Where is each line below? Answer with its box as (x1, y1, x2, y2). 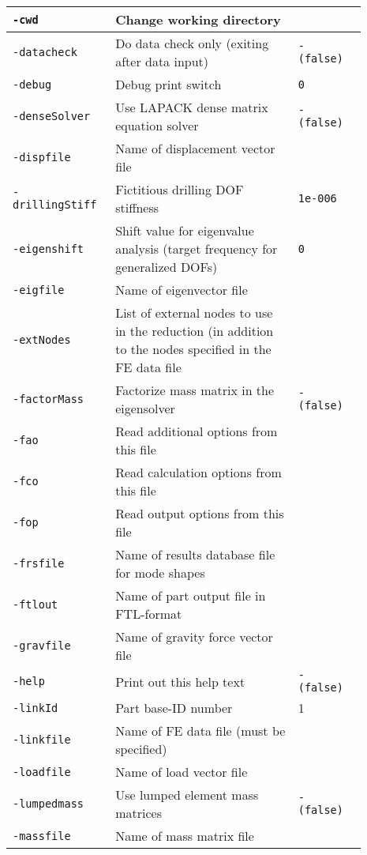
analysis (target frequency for (115, 239, 278, 258)
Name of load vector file (115, 763, 248, 781)
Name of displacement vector (115, 139, 275, 157)
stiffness (115, 198, 159, 217)
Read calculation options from (115, 463, 282, 481)
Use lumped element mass (115, 785, 259, 804)
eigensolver (115, 399, 175, 417)
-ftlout (13, 598, 58, 611)
